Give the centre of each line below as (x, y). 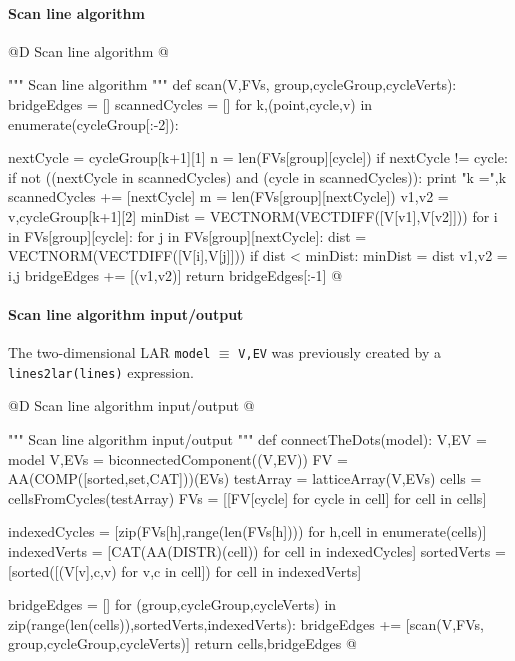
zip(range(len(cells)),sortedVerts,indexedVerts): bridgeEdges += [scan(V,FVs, (246, 623)
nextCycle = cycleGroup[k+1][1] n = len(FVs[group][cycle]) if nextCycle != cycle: (258, 157)
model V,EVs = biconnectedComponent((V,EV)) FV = (178, 458)
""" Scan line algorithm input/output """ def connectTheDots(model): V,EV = (247, 439)
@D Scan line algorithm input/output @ (131, 405)
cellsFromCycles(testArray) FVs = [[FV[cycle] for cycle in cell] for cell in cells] (247, 497)
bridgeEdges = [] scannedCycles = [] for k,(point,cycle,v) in (190, 103)
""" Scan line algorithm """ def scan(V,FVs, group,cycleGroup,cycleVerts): (232, 84)
